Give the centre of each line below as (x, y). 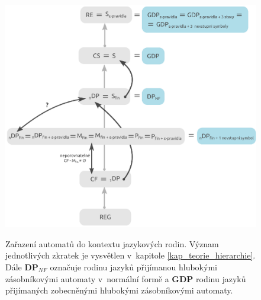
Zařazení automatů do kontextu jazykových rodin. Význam (112, 243)
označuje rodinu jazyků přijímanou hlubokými (133, 267)
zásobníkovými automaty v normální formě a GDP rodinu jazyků (126, 278)
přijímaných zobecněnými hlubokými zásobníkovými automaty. (119, 290)
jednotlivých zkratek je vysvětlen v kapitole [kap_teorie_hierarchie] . (130, 255)
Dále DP (22, 267)
